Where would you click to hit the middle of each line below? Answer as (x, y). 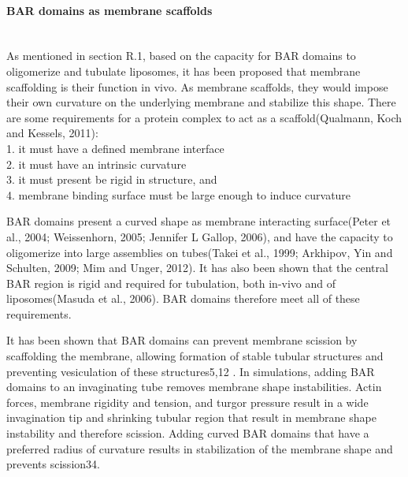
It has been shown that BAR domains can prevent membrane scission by (182, 340)
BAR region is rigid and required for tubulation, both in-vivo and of (171, 283)
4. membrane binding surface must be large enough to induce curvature (179, 194)
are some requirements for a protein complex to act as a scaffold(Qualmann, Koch (204, 117)
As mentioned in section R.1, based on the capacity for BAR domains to (181, 56)
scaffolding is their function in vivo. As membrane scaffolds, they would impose (197, 86)
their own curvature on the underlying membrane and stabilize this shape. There (201, 102)
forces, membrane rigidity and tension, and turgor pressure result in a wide (187, 402)
